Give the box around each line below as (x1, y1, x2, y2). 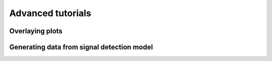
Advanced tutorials (9, 8, 92, 19)
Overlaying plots (9, 27, 63, 35)
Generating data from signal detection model (9, 43, 153, 51)
